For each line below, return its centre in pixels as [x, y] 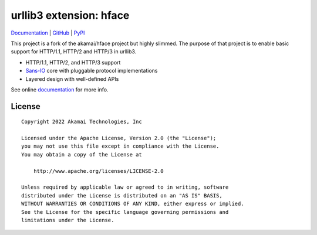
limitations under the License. [68, 220]
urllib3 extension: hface [70, 15]
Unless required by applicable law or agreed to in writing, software [125, 187]
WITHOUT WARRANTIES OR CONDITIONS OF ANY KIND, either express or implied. [133, 204]
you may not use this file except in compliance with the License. [120, 146]
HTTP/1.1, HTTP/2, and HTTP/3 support [73, 62]
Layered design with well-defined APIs [72, 79]
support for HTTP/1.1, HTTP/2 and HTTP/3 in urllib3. [74, 52]
